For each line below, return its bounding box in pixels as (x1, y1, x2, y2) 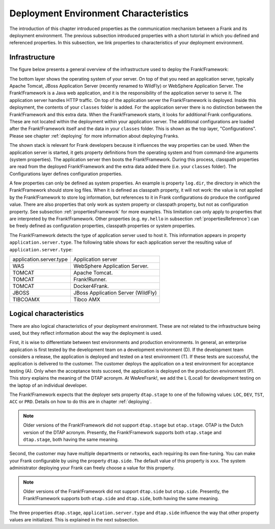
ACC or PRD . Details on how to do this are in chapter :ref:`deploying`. (9, 399, 152, 405)
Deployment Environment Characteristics (9, 8, 189, 19)
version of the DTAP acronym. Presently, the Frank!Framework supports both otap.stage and (23, 429, 222, 435)
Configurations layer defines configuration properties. (9, 171, 123, 177)
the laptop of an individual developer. (9, 382, 88, 388)
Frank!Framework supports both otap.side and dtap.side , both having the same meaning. (23, 495, 219, 501)
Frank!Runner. (73, 276, 107, 283)
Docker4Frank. (73, 283, 109, 289)
